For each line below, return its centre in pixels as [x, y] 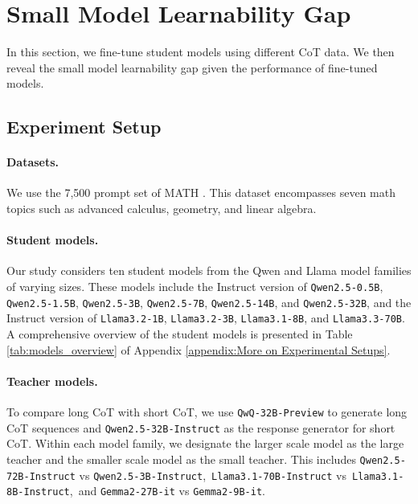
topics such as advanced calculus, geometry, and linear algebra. [162, 209]
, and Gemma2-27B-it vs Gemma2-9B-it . [167, 491]
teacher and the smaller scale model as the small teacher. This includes [181, 459]
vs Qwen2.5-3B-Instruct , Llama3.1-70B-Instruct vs [213, 475]
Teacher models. [52, 381]
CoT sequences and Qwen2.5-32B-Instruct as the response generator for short [201, 427]
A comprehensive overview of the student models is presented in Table [180, 334]
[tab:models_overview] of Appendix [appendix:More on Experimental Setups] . [199, 349]
